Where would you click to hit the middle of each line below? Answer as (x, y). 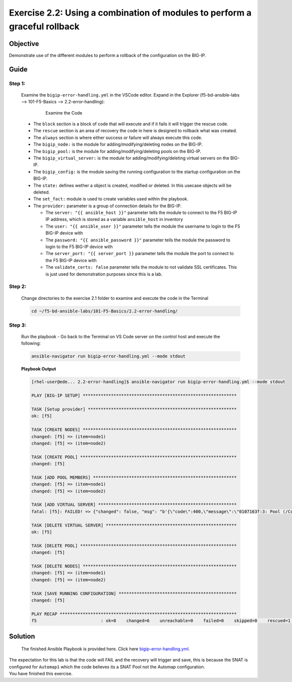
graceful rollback (44, 26)
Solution (22, 636)
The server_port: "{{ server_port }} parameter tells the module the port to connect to (140, 253)
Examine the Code (64, 113)
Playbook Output (38, 369)
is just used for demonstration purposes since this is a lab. (104, 274)
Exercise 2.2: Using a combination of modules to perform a (130, 13)
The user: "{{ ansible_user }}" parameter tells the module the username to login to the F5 (143, 226)
